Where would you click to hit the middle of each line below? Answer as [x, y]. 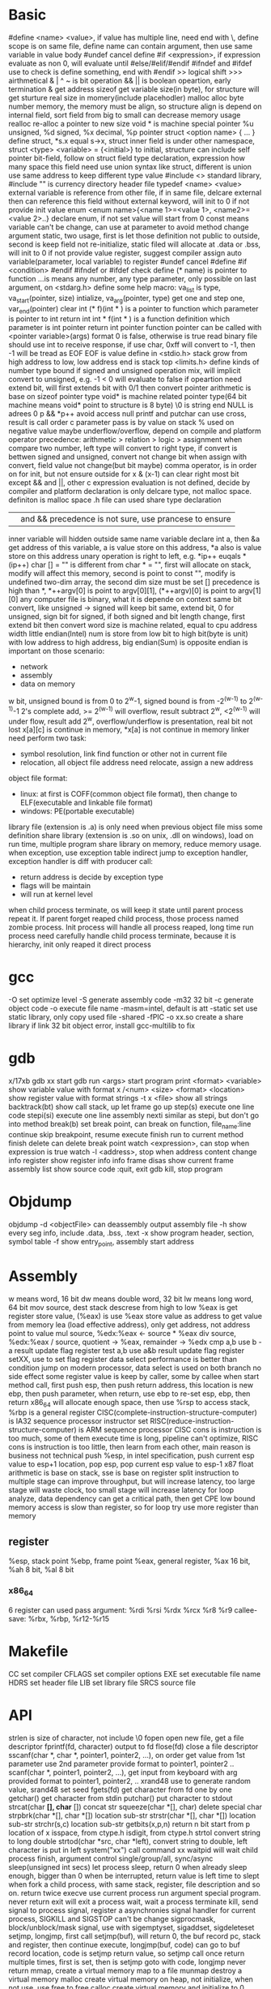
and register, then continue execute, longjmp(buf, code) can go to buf [125, 1944]
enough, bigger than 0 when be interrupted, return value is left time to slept [134, 1875]
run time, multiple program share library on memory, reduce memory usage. [135, 844]
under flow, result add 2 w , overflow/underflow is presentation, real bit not [131, 720]
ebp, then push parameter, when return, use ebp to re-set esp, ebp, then [129, 1394]
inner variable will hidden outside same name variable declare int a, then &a [134, 539]
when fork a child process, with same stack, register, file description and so [134, 1884]
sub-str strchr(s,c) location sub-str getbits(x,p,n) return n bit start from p [129, 1824]
